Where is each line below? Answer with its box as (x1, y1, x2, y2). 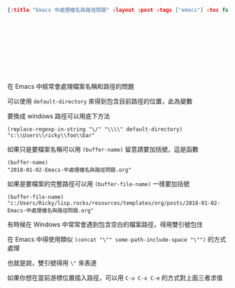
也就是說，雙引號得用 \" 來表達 (7, 259, 97, 267)
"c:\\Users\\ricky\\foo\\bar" (7, 131, 96, 139)
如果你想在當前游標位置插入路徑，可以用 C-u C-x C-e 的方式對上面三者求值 (7, 273, 223, 282)
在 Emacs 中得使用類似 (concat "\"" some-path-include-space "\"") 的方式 (7, 235, 227, 243)
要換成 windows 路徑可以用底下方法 (7, 112, 111, 120)
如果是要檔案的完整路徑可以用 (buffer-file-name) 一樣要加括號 (7, 179, 190, 188)
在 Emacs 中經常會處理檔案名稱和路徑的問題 (7, 82, 134, 90)
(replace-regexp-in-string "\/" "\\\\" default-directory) (7, 126, 183, 133)
